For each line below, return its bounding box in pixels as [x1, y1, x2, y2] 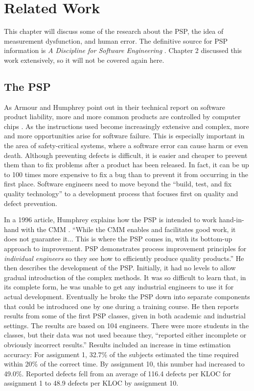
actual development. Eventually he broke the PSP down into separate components [4, 291, 250, 301]
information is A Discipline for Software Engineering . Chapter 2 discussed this [4, 45, 242, 55]
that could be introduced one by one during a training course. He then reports [4, 301, 239, 311]
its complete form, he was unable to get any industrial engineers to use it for [4, 282, 234, 292]
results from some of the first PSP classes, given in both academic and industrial [4, 311, 246, 321]
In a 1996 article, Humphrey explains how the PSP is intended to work [4, 214, 217, 225]
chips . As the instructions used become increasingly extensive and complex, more [4, 121, 249, 131]
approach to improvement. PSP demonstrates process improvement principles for [4, 243, 247, 254]
